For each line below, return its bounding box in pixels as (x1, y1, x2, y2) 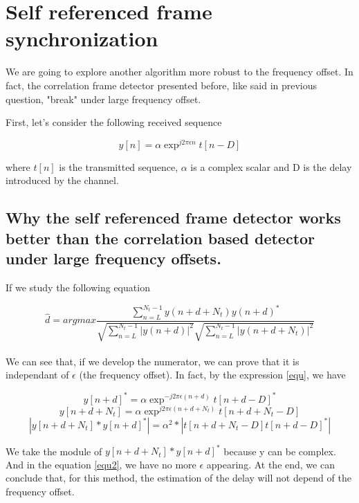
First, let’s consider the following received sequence (6, 115, 222, 129)
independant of (6, 367, 69, 382)
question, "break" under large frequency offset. (6, 91, 201, 106)
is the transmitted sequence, (59, 159, 178, 174)
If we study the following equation (6, 280, 150, 294)
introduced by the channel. (6, 173, 119, 188)
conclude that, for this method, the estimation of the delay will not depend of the (6, 470, 351, 485)
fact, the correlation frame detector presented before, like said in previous (6, 77, 317, 92)
